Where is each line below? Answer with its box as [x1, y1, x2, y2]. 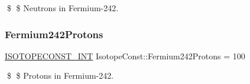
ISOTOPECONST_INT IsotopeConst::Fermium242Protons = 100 [5, 49, 245, 62]
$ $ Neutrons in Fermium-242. [7, 2, 119, 14]
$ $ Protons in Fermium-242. [7, 69, 114, 82]
